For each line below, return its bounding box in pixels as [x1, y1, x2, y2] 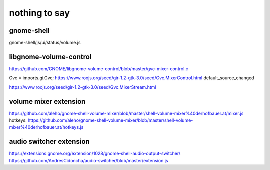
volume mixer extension [9, 97, 86, 106]
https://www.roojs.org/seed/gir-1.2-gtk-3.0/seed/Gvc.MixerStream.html [9, 84, 156, 90]
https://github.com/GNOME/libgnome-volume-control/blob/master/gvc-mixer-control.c [9, 65, 188, 72]
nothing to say [9, 7, 70, 18]
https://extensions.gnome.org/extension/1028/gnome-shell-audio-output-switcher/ [9, 150, 181, 157]
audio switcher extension [9, 137, 90, 146]
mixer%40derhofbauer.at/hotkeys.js [9, 124, 84, 130]
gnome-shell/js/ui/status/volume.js [9, 40, 81, 46]
